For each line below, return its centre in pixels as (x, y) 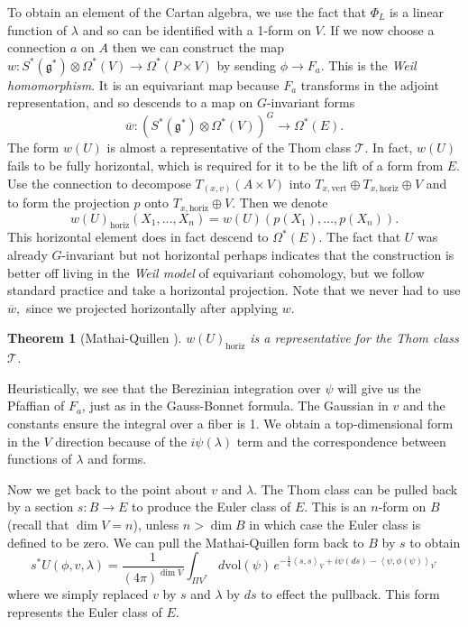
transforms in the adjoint (370, 84)
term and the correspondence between (341, 441)
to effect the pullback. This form (350, 594)
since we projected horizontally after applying (151, 307)
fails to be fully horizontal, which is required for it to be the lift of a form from (225, 166)
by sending (246, 65)
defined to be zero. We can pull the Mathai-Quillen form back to (186, 542)
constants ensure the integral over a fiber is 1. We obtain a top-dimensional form (230, 423)
